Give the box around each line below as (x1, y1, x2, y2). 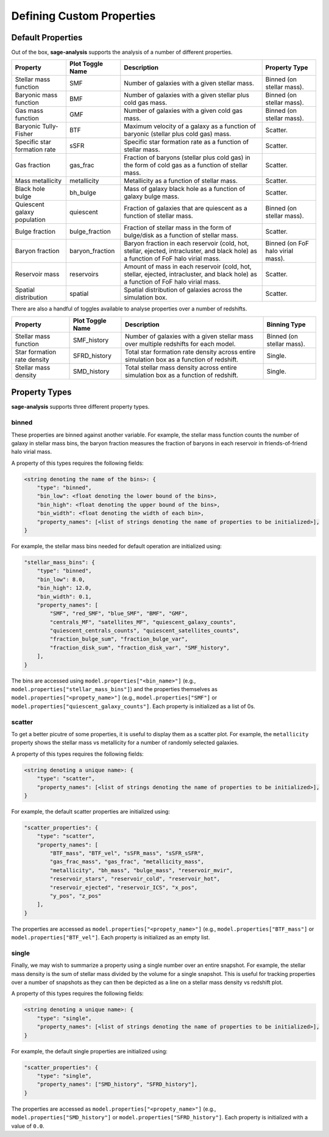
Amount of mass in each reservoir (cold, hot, (124, 262, 252, 271)
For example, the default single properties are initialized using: (11, 1047, 168, 1055)
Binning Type (266, 320, 306, 329)
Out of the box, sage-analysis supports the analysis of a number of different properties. (11, 49, 233, 56)
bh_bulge (69, 188, 97, 197)
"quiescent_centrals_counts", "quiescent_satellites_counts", (49, 627, 240, 634)
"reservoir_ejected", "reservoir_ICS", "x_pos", (49, 884, 198, 891)
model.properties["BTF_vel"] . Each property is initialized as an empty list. (11, 934, 210, 941)
